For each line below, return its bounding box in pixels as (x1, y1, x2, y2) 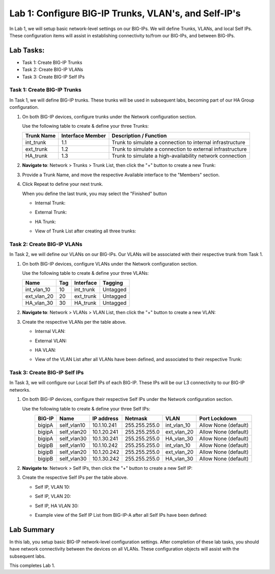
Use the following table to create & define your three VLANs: (22, 270, 149, 276)
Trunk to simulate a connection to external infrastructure (112, 146, 247, 153)
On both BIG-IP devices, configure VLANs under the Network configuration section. (22, 260, 198, 267)
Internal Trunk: (35, 200, 66, 206)
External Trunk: (35, 209, 67, 216)
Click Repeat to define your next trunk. (22, 181, 103, 187)
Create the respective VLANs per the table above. (22, 319, 127, 325)
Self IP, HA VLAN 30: (35, 503, 79, 509)
